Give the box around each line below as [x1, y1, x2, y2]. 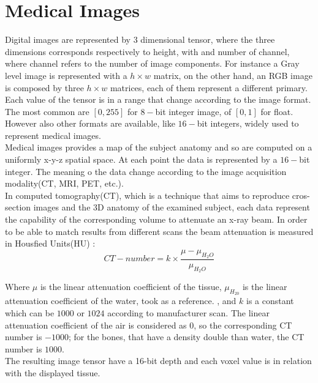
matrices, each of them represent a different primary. [110, 81, 308, 94]
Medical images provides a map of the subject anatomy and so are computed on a [5, 141, 312, 154]
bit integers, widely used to [197, 117, 299, 130]
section [5, 201, 31, 214]
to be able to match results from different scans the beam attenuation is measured [5, 225, 314, 237]
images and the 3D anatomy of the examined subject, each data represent [33, 201, 310, 214]
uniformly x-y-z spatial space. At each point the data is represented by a [5, 153, 278, 166]
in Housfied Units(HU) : [5, 237, 96, 250]
